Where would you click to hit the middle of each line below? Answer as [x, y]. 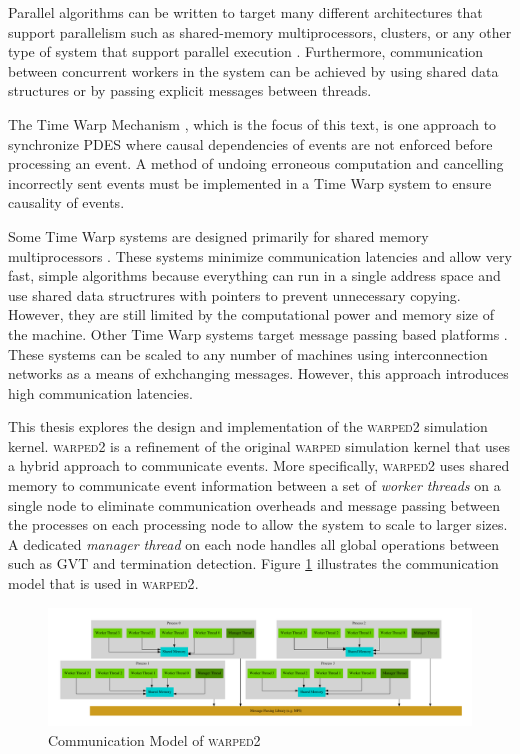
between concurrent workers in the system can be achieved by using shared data [253, 70]
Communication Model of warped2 [154, 739]
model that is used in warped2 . [103, 583]
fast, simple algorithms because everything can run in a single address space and [254, 275]
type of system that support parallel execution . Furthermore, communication [246, 51]
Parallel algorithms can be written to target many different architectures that [245, 12]
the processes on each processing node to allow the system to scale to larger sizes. [258, 524]
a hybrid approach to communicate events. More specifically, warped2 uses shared [259, 465]
